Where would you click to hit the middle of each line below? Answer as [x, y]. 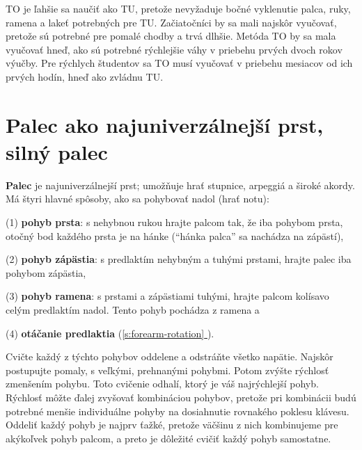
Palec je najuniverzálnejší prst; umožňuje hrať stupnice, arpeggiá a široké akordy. [180, 185]
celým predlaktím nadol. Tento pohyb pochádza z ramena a [133, 310]
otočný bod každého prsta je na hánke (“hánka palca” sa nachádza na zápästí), [175, 235]
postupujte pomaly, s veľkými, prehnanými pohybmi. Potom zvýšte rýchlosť [167, 370]
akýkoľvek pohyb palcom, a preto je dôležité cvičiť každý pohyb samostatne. [168, 438]
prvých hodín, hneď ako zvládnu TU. [85, 76]
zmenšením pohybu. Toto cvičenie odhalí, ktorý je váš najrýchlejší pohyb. [162, 384]
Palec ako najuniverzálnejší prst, [165, 124]
